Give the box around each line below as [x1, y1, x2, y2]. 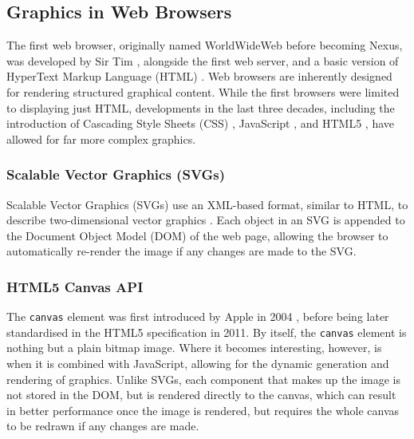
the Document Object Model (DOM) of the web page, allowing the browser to [6, 227, 388, 243]
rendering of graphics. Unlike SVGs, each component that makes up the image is [6, 370, 401, 387]
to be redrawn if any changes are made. [6, 417, 199, 434]
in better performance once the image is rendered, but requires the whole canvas [6, 401, 400, 418]
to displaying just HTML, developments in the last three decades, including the [6, 99, 395, 116]
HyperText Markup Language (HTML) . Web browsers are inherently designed [6, 68, 392, 85]
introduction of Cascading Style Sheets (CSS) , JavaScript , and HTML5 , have [6, 115, 395, 132]
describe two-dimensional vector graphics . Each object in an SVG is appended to [6, 212, 405, 228]
